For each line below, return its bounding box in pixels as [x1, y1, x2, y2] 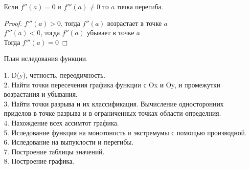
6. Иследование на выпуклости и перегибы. [4, 137, 134, 147]
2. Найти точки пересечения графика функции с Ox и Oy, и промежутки [4, 79, 221, 89]
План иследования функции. [4, 53, 88, 63]
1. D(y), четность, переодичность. [4, 69, 106, 80]
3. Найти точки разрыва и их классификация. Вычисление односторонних [4, 98, 224, 108]
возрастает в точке [107, 18, 162, 28]
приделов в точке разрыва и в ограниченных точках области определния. [4, 108, 221, 118]
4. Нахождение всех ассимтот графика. [4, 117, 119, 127]
